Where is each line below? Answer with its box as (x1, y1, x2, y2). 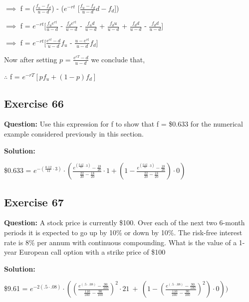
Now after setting (4, 54, 57, 64)
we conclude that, (91, 54, 145, 64)
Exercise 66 (4, 95, 64, 111)
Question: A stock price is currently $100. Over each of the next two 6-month (4, 217, 245, 228)
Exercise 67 (4, 194, 64, 209)
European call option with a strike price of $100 (19, 247, 166, 257)
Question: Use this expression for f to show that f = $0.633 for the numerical (4, 119, 243, 129)
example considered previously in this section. (4, 129, 144, 139)
